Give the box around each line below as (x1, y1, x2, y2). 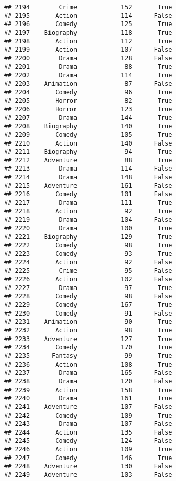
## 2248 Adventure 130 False (4, 463, 172, 470)
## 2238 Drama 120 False (4, 377, 172, 385)
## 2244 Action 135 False (4, 428, 172, 436)
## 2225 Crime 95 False (4, 267, 172, 275)
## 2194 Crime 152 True (4, 4, 172, 11)
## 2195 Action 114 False (4, 12, 172, 19)
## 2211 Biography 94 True (4, 148, 172, 156)
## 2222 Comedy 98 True (4, 242, 172, 249)
